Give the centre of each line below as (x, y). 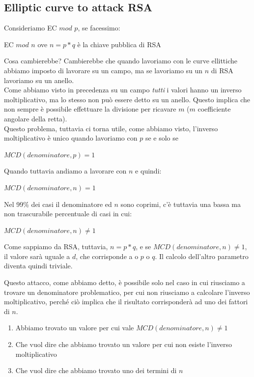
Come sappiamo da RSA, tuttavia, (56, 246)
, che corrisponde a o (107, 256)
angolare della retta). (36, 118)
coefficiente (214, 109)
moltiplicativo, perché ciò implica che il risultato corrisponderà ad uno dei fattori (126, 302)
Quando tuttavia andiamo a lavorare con (65, 171)
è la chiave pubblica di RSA (119, 44)
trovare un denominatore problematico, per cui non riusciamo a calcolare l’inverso (127, 292)
